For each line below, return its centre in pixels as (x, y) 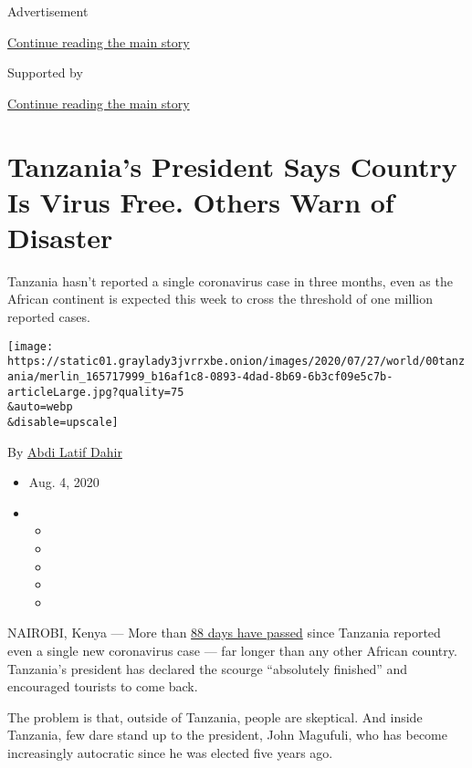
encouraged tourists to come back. (103, 686)
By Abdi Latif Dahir (65, 451)
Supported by (45, 73)
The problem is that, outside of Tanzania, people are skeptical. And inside (215, 716)
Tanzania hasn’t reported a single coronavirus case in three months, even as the (230, 280)
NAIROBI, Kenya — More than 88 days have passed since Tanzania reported (224, 633)
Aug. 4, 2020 (64, 482)
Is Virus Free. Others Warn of (201, 201)
